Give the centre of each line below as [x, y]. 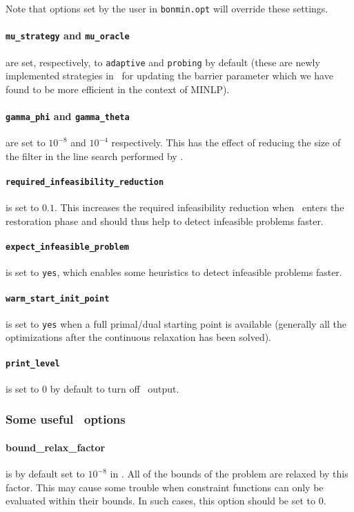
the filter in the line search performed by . [95, 156]
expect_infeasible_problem [67, 247]
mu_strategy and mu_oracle [68, 36]
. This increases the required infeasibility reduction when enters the [199, 207]
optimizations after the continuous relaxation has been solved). [139, 337]
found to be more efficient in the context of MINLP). [118, 89]
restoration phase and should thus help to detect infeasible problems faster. [165, 220]
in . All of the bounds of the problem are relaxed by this [229, 474]
